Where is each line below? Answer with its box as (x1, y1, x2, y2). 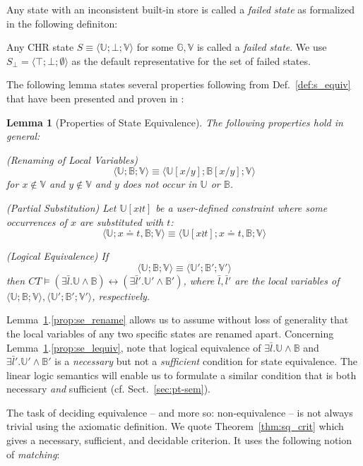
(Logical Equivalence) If (6, 249, 109, 263)
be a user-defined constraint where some (155, 200, 328, 215)
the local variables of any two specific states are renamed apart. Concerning (6, 325, 334, 340)
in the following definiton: (6, 16, 118, 30)
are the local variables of (234, 273, 340, 287)
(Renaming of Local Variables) (6, 152, 138, 167)
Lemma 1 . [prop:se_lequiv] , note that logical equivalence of (6, 340, 261, 354)
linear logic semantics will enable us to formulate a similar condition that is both (6, 367, 357, 382)
